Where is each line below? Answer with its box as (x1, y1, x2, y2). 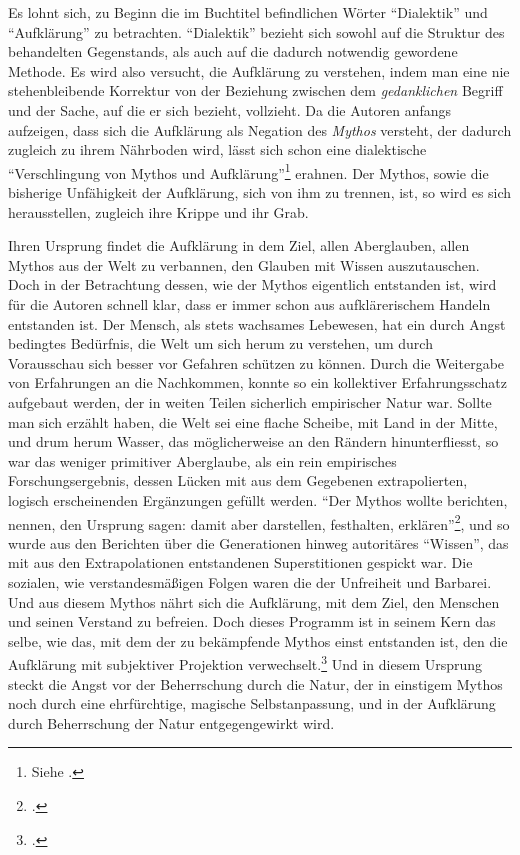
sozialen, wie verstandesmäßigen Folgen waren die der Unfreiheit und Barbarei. (8, 571, 492, 592)
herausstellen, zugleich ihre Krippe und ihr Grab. (8, 201, 309, 222)
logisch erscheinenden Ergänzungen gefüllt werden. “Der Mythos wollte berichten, (8, 489, 508, 510)
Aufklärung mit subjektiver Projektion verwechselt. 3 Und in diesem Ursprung (8, 651, 483, 674)
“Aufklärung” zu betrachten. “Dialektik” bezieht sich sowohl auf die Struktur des (8, 21, 505, 42)
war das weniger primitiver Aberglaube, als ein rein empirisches (8, 450, 397, 471)
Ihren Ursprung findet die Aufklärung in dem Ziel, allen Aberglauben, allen (8, 235, 470, 256)
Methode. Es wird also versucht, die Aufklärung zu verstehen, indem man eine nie (8, 60, 510, 81)
